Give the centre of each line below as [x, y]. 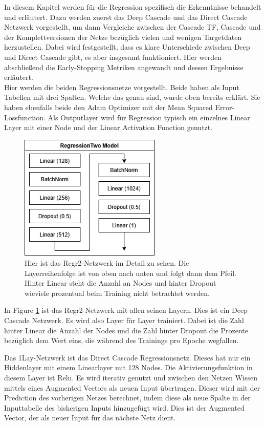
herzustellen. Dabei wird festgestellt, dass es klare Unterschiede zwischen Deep [127, 47]
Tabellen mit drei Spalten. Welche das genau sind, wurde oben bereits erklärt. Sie [132, 97]
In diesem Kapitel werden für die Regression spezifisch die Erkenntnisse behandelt [133, 7]
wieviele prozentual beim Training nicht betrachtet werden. [117, 293]
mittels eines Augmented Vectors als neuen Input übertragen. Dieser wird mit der [132, 387]
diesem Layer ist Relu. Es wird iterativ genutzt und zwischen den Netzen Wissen [131, 378]
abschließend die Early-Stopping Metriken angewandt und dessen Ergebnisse [124, 67]
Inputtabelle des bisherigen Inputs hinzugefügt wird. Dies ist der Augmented [124, 407]
